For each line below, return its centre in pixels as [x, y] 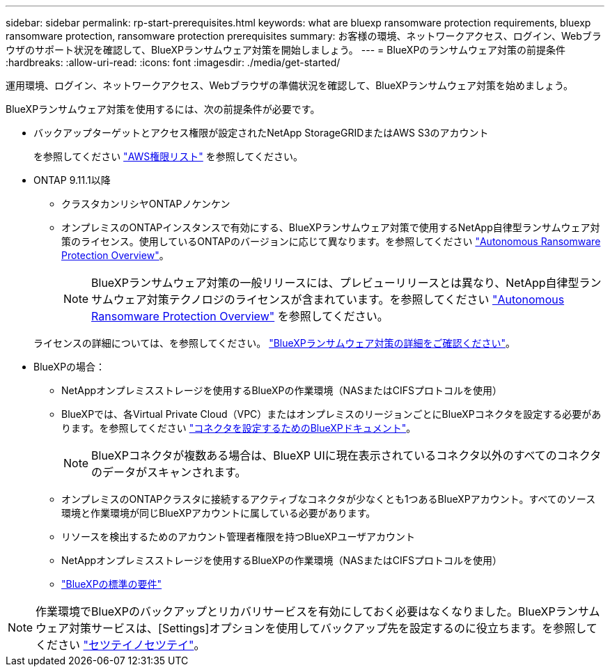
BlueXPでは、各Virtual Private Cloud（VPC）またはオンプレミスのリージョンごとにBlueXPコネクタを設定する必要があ [331, 414]
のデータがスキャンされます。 [169, 472]
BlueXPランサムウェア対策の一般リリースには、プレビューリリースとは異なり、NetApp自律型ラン [346, 283]
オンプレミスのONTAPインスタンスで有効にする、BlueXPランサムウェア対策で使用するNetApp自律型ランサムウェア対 [331, 227]
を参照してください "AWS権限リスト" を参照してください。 [168, 156]
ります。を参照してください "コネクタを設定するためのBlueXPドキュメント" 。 [239, 428]
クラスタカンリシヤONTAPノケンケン [146, 204]
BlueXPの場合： [70, 367]
